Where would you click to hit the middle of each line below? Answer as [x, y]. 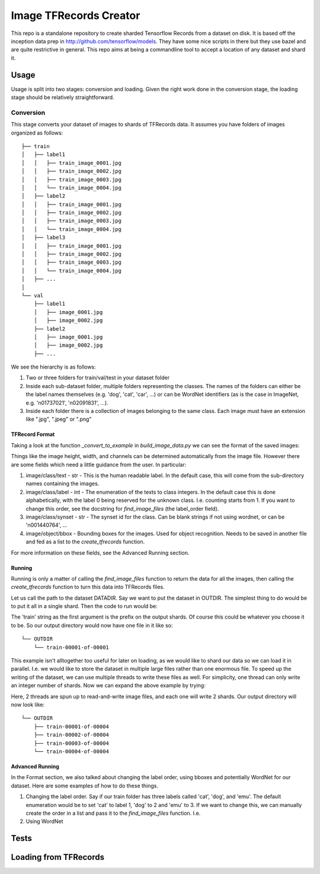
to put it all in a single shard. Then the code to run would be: [84, 606]
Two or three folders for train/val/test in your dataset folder [98, 378]
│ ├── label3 [44, 238]
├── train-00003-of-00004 [71, 743]
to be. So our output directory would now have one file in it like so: [92, 625]
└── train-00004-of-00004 [71, 751]
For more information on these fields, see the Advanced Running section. [100, 553]
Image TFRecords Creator [76, 15]
